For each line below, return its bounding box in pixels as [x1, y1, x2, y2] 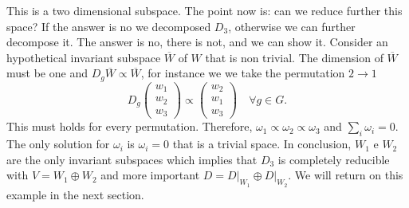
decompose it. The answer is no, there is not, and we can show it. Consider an [6, 33, 388, 50]
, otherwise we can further [228, 18, 356, 34]
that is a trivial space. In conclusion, [172, 135, 352, 152]
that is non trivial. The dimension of [205, 49, 383, 65]
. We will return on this [288, 167, 403, 183]
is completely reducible [277, 151, 390, 167]
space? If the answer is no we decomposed [6, 18, 211, 34]
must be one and [6, 65, 88, 81]
